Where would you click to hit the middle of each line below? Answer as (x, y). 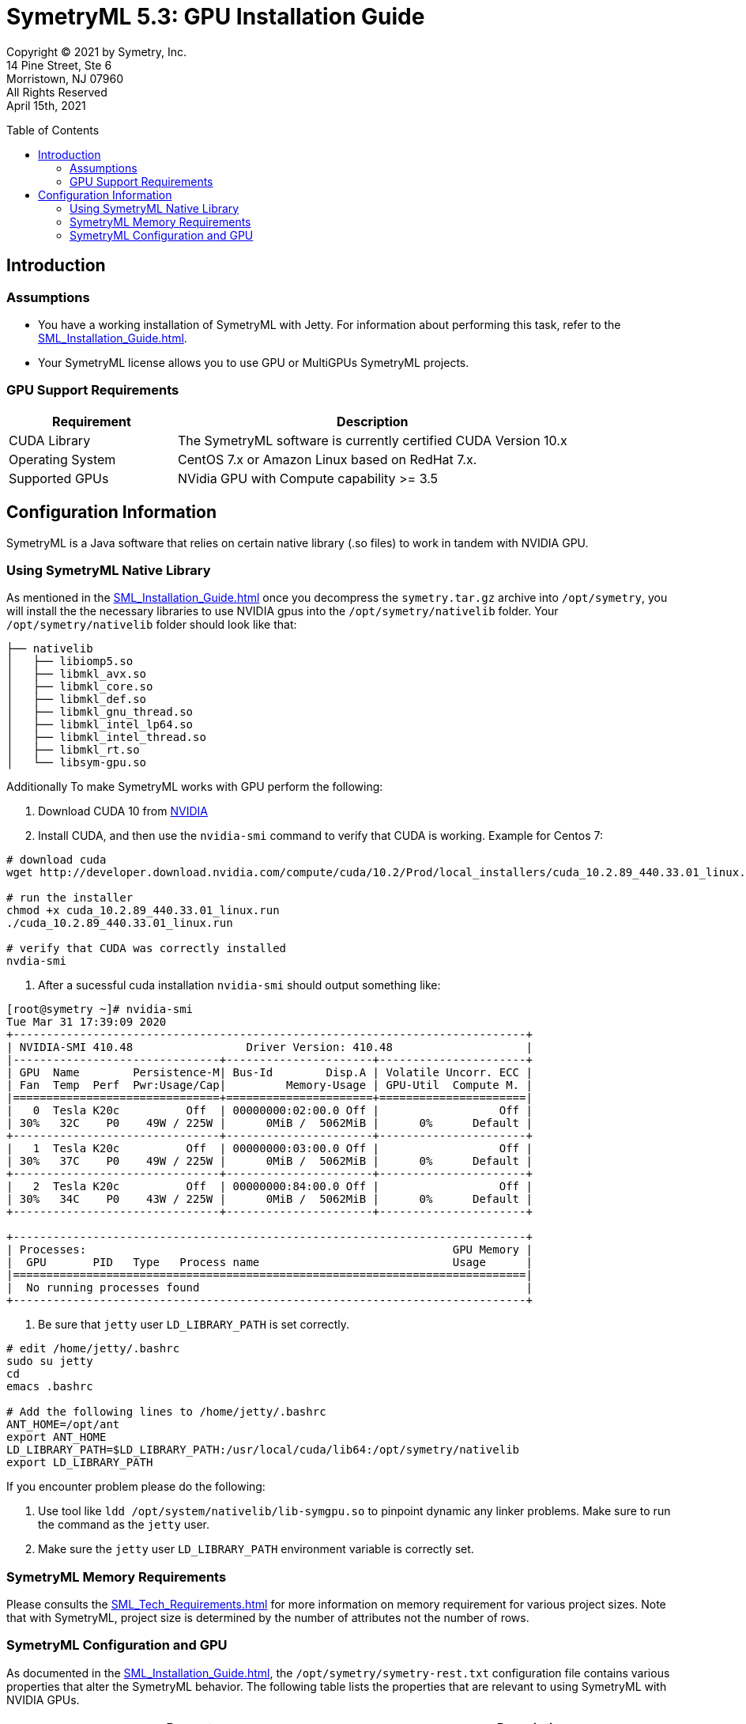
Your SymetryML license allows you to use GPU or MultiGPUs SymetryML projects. (254, 362)
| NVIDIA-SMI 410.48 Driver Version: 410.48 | (269, 1047)
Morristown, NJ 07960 (65, 78)
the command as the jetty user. (124, 1525)
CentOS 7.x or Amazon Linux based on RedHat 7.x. (327, 459)
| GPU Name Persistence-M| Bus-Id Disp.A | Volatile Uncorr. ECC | (269, 1073)
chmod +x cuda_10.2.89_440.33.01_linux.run (143, 911)
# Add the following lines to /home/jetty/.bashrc (166, 1412)
